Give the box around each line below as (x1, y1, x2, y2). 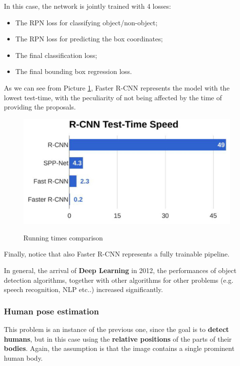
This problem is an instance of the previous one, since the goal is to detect (4, 324, 229, 334)
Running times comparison (23, 232, 103, 242)
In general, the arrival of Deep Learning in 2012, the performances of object (4, 265, 237, 275)
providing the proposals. (4, 102, 76, 112)
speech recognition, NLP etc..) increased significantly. (4, 284, 163, 294)
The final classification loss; (15, 50, 97, 60)
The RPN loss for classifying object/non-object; (15, 17, 158, 27)
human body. (4, 352, 43, 363)
